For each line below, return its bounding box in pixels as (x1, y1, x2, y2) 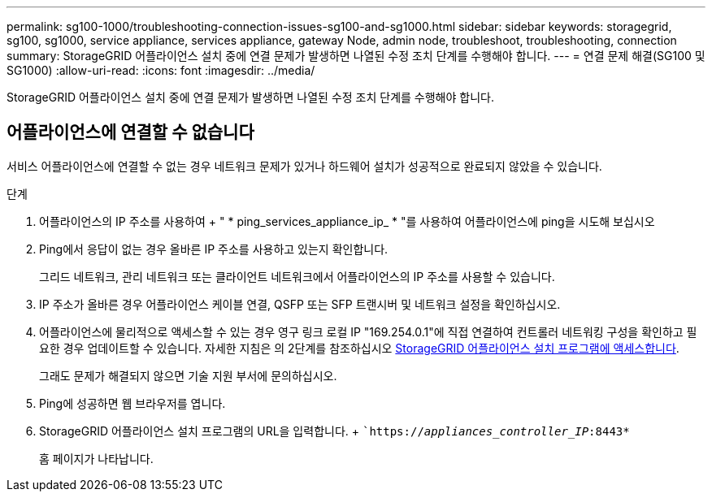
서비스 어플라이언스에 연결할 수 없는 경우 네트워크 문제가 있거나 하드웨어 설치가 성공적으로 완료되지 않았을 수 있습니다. (7, 158, 602, 173)
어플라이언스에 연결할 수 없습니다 (7, 122, 254, 143)
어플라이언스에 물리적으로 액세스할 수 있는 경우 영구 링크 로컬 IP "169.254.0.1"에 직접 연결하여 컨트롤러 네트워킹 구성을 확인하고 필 (39, 324, 697, 339)
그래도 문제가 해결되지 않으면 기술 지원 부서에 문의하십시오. (39, 368, 337, 383)
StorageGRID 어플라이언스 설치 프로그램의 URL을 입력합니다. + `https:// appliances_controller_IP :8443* (39, 423, 630, 438)
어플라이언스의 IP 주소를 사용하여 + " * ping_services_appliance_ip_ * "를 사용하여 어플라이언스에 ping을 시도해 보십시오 (39, 214, 655, 228)
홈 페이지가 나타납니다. (39, 451, 154, 466)
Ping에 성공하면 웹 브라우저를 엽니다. (39, 396, 226, 410)
